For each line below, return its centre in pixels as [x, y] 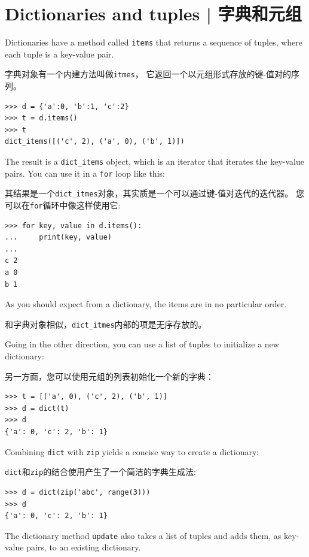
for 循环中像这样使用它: [75, 205]
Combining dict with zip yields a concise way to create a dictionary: [132, 451]
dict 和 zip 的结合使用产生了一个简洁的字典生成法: [101, 472]
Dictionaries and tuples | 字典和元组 [153, 13]
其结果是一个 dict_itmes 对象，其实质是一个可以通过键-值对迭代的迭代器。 [149, 193]
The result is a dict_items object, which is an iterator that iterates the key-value [154, 161]
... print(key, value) [58, 237]
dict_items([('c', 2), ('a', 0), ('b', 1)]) [95, 142]
